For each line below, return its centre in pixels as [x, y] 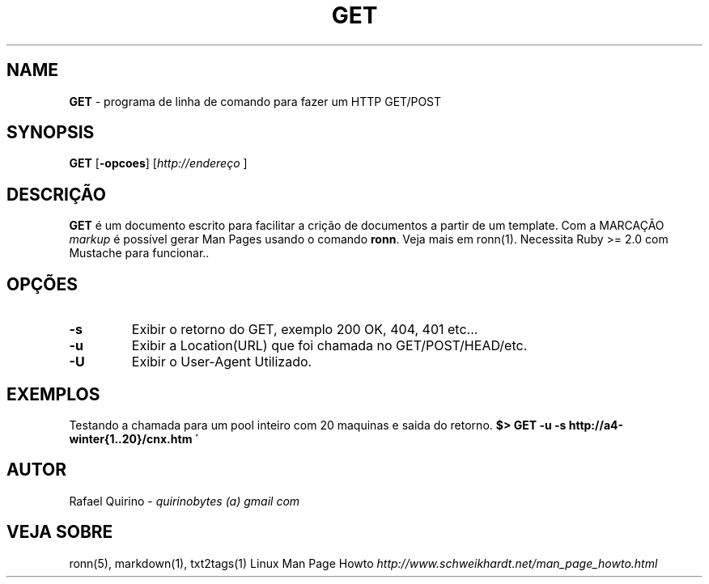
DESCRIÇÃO [56, 194]
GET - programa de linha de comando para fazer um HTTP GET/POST [255, 101]
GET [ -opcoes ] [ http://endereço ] [158, 163]
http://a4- [596, 425]
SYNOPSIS [51, 133]
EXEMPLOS [53, 394]
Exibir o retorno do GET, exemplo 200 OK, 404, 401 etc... [305, 330]
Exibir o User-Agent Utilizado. [222, 362]
